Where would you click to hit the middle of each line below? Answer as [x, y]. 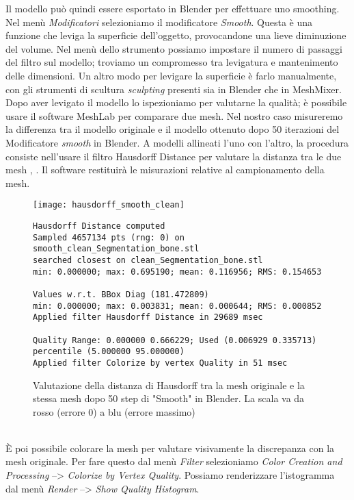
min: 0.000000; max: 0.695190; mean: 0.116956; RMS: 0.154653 [177, 272]
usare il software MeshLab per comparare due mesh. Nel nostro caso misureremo [174, 115]
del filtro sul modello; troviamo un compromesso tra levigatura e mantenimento [172, 62]
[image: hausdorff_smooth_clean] [109, 205]
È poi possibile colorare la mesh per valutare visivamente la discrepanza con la [170, 448]
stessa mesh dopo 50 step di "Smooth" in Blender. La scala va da [169, 398]
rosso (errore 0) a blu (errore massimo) [114, 411]
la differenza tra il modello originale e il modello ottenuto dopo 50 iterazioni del [173, 129]
